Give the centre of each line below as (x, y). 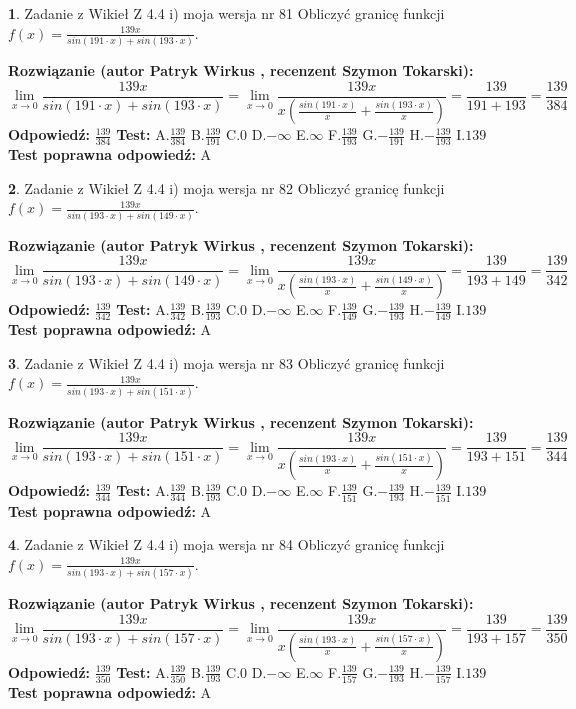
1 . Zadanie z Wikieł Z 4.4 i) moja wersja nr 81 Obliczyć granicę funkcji (226, 13)
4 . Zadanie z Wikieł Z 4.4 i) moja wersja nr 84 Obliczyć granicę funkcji (226, 544)
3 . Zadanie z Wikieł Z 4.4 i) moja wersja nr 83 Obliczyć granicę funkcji (226, 362)
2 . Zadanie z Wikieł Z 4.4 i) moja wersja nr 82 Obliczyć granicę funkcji (226, 187)
